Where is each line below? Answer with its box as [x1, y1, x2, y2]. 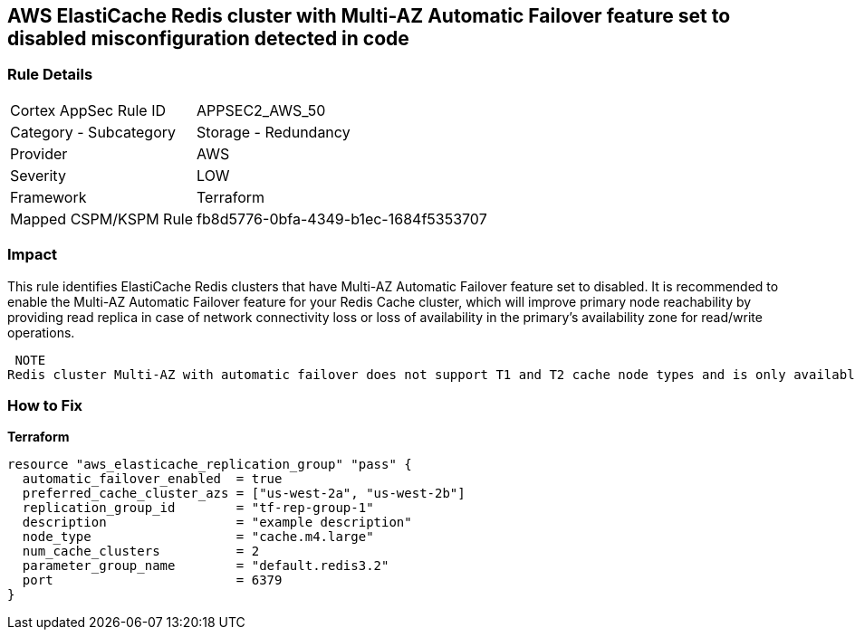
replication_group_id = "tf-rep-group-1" [22, 500, 374, 516]
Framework [10, 187, 87, 206]
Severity [10, 166, 66, 185]
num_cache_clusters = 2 [22, 544, 260, 559]
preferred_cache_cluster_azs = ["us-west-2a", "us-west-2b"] [22, 486, 466, 501]
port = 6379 [22, 573, 283, 588]
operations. [7, 324, 75, 340]
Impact [7, 245, 58, 264]
